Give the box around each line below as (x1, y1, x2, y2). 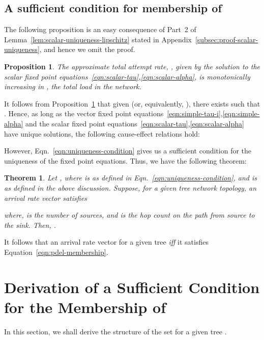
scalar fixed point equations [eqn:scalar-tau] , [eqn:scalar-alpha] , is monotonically (4, 71, 250, 82)
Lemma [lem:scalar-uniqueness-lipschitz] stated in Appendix (4, 34, 192, 44)
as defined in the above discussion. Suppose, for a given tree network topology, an (4, 182, 257, 193)
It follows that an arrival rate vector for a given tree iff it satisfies (4, 237, 209, 247)
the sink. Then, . (4, 219, 56, 230)
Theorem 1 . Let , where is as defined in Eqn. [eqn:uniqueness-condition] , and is (4, 172, 257, 183)
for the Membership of (4, 296, 166, 317)
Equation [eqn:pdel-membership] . (4, 246, 108, 257)
